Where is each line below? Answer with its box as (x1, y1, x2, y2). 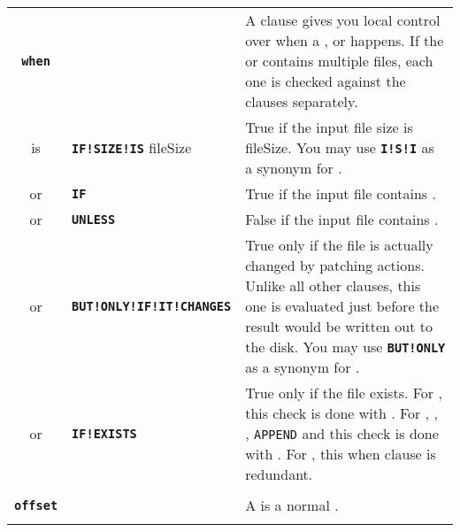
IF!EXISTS (72, 426, 137, 441)
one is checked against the (245, 71, 406, 91)
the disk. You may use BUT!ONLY (245, 336, 446, 357)
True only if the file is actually (245, 235, 433, 255)
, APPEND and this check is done (245, 423, 439, 443)
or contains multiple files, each (245, 50, 433, 71)
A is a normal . (245, 495, 339, 515)
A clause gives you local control (245, 10, 441, 30)
